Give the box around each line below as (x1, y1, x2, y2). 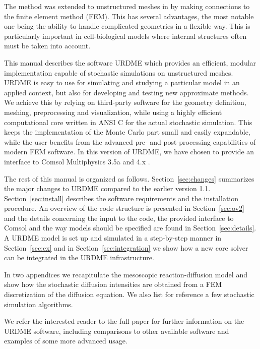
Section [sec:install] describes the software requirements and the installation (4, 193, 239, 203)
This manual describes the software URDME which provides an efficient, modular (4, 57, 256, 68)
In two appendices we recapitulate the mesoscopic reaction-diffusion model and (4, 269, 247, 279)
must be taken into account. (4, 40, 91, 51)
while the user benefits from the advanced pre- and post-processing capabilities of (4, 136, 256, 147)
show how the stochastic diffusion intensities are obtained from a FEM (4, 279, 222, 289)
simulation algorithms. (4, 299, 73, 309)
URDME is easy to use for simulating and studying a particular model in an (4, 77, 240, 88)
